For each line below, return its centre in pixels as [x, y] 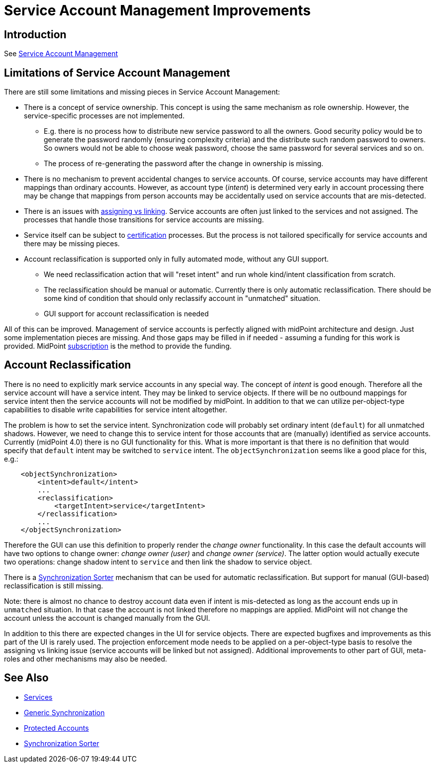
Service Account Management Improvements [157, 10]
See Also [26, 678]
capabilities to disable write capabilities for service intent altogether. [116, 409]
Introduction [35, 34]
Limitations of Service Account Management [117, 73]
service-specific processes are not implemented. [104, 116]
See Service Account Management [61, 54]
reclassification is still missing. [54, 585]
